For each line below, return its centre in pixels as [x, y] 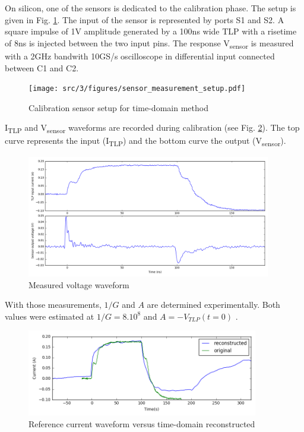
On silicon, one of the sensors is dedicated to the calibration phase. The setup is [151, 8]
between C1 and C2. [42, 67]
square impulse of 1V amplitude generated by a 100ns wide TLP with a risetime [151, 31]
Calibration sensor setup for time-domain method [118, 107]
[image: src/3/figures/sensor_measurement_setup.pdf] [137, 89]
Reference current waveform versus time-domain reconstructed [142, 424]
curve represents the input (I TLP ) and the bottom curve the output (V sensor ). [145, 141]
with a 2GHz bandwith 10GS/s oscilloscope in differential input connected [140, 56]
